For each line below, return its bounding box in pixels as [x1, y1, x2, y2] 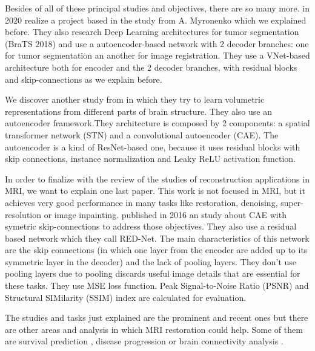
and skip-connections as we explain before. [5, 72, 162, 85]
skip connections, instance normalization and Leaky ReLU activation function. [5, 152, 296, 165]
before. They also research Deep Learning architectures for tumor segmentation [5, 25, 299, 38]
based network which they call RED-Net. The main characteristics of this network [5, 231, 310, 244]
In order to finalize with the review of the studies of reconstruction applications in [5, 172, 310, 185]
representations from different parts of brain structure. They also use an [5, 105, 272, 117]
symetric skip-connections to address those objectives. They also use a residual [5, 220, 297, 233]
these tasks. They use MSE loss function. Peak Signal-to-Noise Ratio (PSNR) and [5, 279, 309, 292]
